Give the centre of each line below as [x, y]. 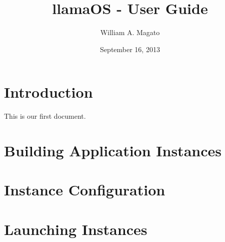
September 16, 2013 [130, 49]
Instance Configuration [85, 190]
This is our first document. [45, 116]
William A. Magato [130, 32]
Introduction [48, 92]
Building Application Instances [113, 151]
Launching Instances [76, 229]
